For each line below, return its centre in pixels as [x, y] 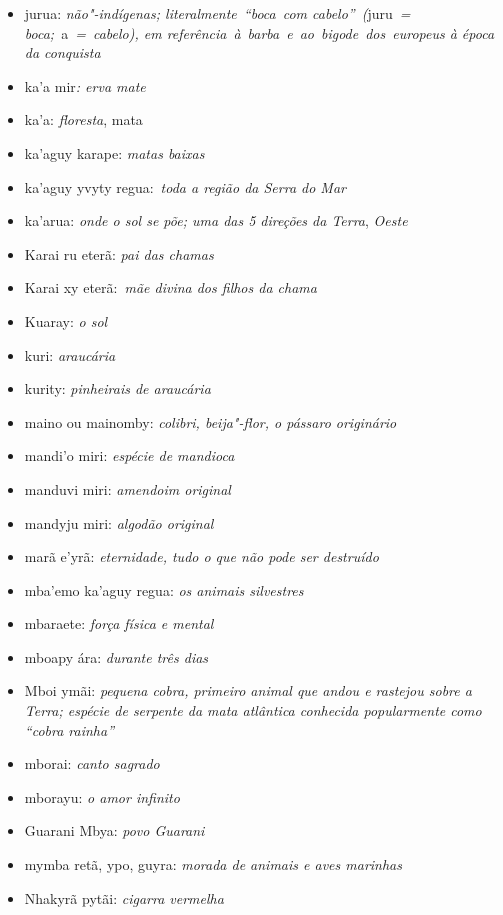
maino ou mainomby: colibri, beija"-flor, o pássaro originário [210, 421]
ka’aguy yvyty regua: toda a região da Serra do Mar [185, 186]
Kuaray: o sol [66, 320]
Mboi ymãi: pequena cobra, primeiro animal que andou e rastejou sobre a [248, 690]
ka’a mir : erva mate [85, 85]
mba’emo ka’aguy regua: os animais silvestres [164, 589]
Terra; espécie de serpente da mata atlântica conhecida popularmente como [253, 710]
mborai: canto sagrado [92, 763]
